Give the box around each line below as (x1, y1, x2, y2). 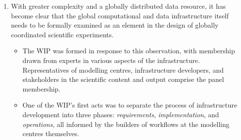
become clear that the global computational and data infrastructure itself (11, 10, 229, 20)
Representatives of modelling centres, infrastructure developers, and (22, 64, 224, 75)
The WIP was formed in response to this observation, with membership (22, 46, 235, 56)
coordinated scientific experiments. (11, 29, 114, 39)
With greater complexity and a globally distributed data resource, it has (11, 1, 226, 11)
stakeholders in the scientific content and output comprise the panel (22, 74, 224, 84)
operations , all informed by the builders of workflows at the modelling (22, 119, 229, 129)
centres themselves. (22, 128, 80, 139)
